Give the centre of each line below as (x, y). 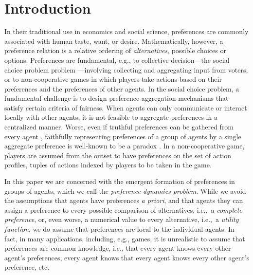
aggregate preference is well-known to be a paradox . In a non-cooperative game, (125, 146)
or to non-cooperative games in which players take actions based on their (113, 79)
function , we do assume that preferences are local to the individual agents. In (119, 229)
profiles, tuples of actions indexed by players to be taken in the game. (108, 165)
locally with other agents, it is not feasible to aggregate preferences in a (111, 117)
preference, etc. (27, 267)
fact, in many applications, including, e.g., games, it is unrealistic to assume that (125, 238)
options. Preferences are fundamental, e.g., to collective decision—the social (117, 60)
